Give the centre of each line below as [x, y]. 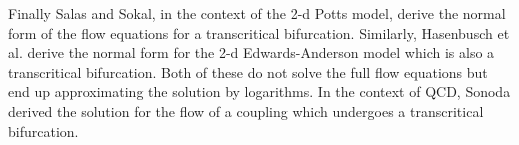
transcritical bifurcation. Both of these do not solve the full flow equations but [248, 71]
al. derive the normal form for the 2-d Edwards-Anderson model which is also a [251, 52]
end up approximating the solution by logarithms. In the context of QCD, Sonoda [259, 91]
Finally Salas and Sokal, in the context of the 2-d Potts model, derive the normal [257, 13]
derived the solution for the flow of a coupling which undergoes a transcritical [246, 110]
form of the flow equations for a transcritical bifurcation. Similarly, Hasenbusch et [259, 32]
